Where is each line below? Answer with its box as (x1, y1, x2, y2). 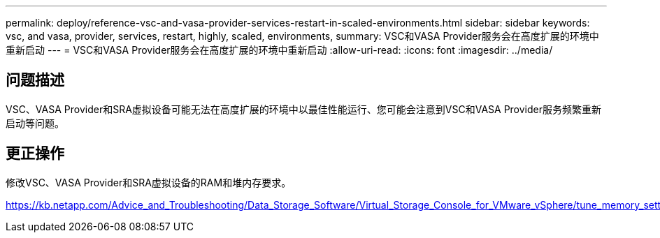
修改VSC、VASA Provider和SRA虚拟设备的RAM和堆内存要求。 (6, 176, 292, 188)
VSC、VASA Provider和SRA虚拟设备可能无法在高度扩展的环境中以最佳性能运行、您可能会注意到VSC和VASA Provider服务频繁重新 (6, 103, 601, 115)
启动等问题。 (6, 117, 64, 129)
